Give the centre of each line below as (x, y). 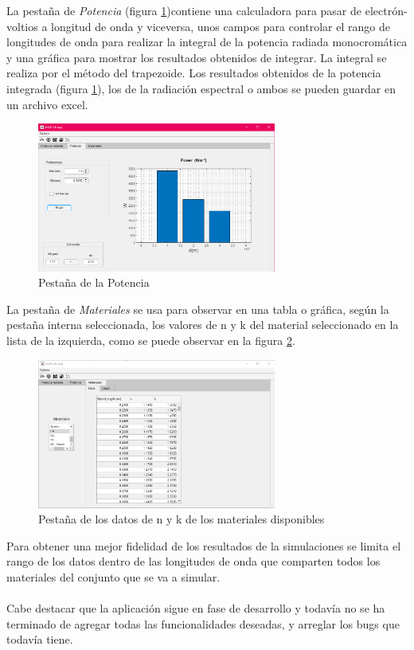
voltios (22, 26)
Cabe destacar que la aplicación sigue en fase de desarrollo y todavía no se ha (196, 608)
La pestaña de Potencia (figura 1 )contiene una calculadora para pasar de (184, 10)
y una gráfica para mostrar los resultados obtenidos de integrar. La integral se (197, 57)
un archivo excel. (47, 104)
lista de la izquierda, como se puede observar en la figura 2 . (151, 340)
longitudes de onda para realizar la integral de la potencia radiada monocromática (207, 42)
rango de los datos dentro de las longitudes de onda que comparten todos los (193, 561)
